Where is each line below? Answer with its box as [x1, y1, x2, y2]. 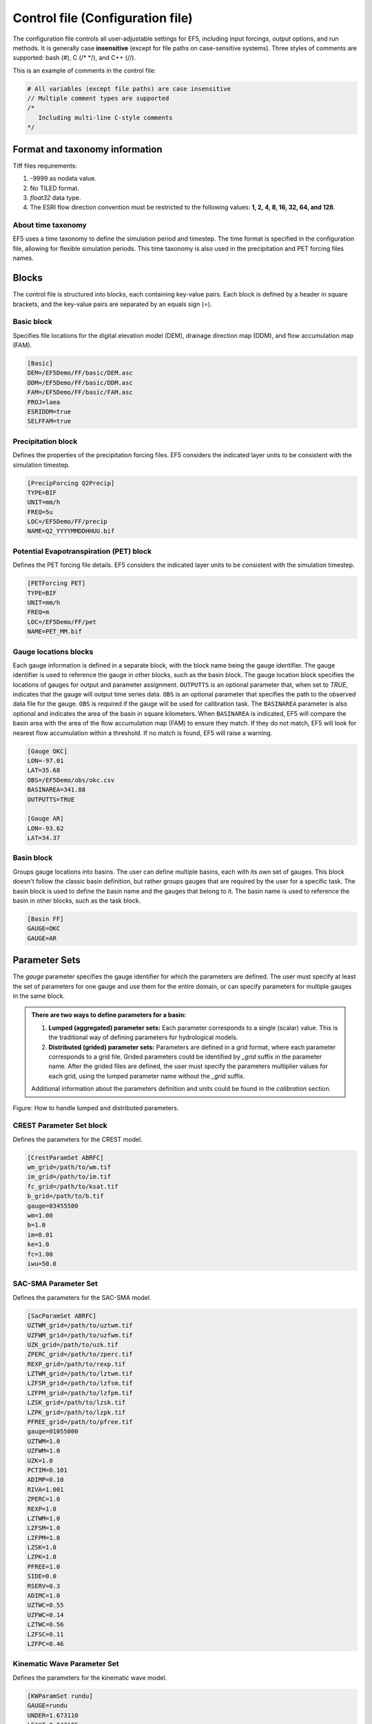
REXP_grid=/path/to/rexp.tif [27, 1360, 126, 1368]
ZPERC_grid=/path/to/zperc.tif [27, 1350, 134, 1359]
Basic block [12, 317, 53, 327]
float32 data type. [30, 193, 81, 201]
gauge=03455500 [27, 1202, 79, 1210]
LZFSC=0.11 [27, 1630, 64, 1638]
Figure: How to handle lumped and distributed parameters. [12, 1103, 179, 1112]
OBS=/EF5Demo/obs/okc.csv [27, 776, 115, 784]
